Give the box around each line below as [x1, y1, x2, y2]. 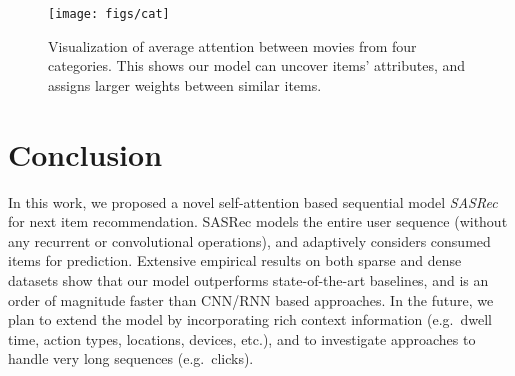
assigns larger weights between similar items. [48, 74, 322, 95]
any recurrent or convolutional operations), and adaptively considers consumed [8, 230, 491, 251]
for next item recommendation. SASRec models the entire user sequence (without [8, 211, 508, 232]
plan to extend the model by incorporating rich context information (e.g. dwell [8, 309, 492, 330]
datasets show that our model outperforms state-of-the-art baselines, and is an [8, 269, 489, 290]
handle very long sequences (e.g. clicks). [8, 348, 254, 369]
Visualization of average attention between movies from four [48, 35, 417, 56]
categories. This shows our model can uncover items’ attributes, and [48, 55, 466, 76]
